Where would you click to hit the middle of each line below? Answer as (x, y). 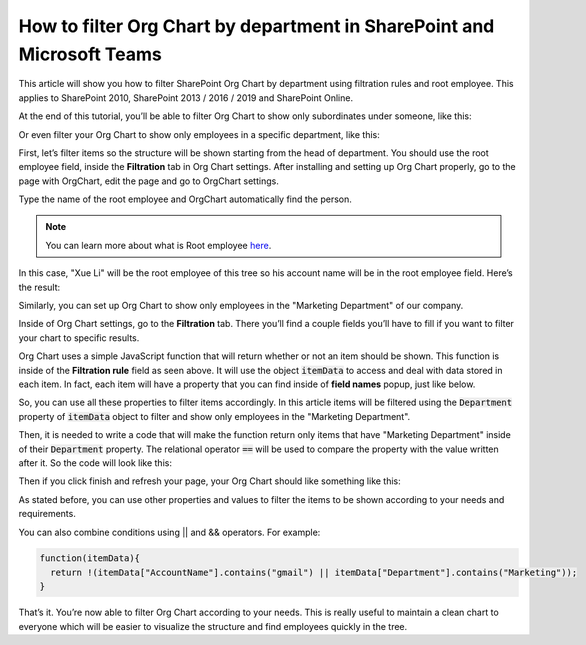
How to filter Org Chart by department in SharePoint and (256, 26)
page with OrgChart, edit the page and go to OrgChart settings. (148, 181)
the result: (39, 287)
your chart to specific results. (79, 337)
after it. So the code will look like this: (95, 462)
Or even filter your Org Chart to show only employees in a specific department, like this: (199, 134)
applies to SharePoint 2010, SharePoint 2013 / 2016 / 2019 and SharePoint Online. (186, 97)
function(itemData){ (89, 558)
